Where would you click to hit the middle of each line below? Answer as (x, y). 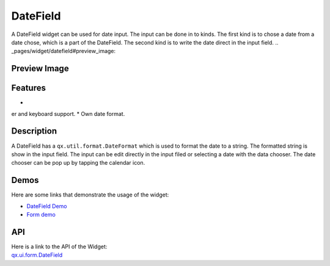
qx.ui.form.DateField (37, 255)
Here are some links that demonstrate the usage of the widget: (90, 195)
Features (28, 88)
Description (34, 131)
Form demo (41, 215)
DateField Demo (47, 206)
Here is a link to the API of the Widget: (59, 246)
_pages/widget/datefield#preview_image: (64, 51)
